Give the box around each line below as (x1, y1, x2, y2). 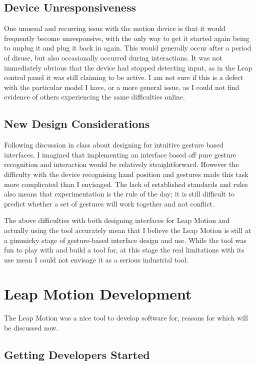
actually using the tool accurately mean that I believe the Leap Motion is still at (4, 224, 251, 235)
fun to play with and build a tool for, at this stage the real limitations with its (4, 244, 244, 255)
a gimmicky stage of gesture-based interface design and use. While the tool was (4, 234, 246, 245)
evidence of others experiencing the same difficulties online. (4, 91, 185, 102)
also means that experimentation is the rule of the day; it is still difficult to (4, 188, 234, 199)
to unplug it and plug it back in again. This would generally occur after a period (4, 42, 251, 53)
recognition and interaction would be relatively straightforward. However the (4, 159, 239, 169)
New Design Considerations (4, 116, 150, 131)
